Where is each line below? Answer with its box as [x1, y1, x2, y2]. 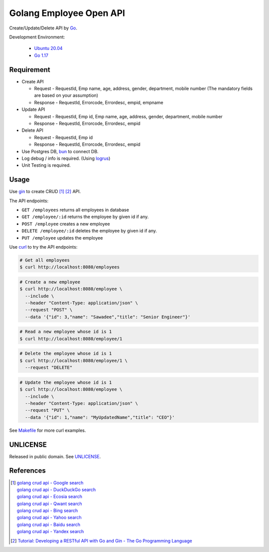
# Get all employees [19, 257, 70, 263]
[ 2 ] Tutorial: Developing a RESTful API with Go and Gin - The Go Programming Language [10, 538, 192, 544]
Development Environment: [9, 34, 65, 40]
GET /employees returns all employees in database [21, 207, 130, 213]
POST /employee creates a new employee [21, 221, 110, 227]
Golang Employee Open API [9, 7, 126, 18]
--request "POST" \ [25, 307, 73, 313]
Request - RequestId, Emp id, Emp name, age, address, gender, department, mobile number [34, 113, 223, 119]
